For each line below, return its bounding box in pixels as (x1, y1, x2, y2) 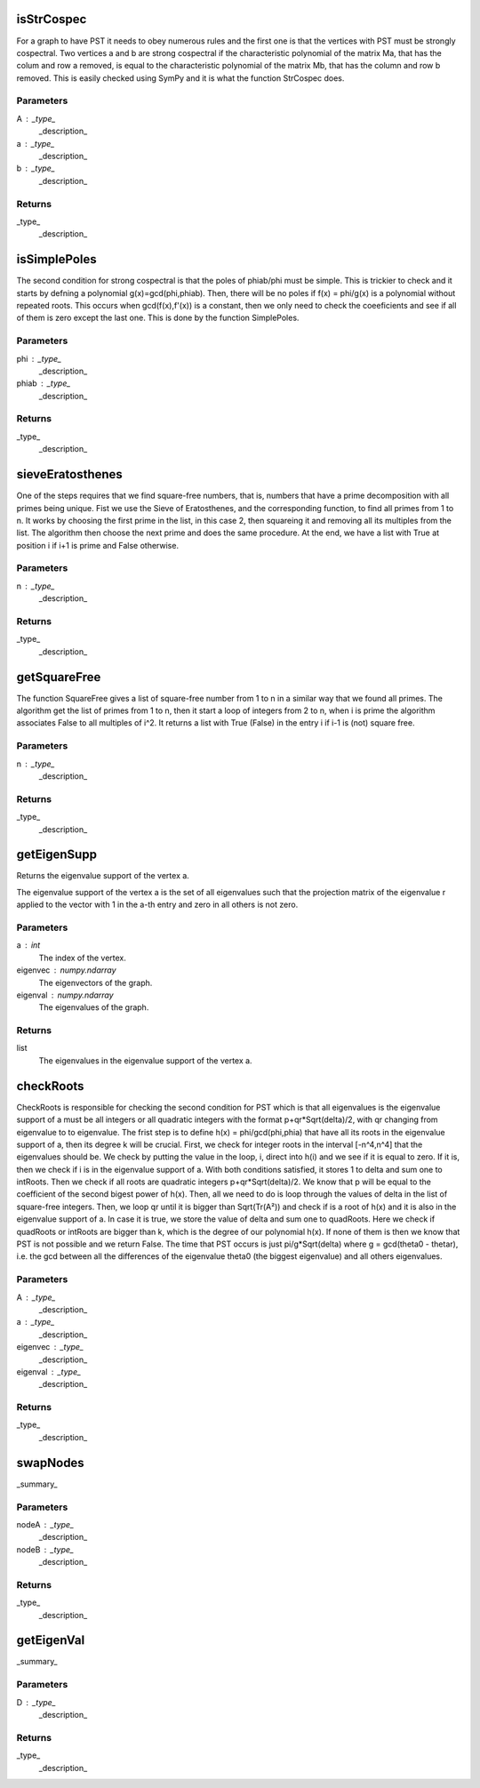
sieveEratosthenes (16, 467, 124, 482)
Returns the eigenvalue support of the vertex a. (16, 870, 190, 881)
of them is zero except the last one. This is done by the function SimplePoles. (16, 312, 300, 324)
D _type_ (16, 1696, 57, 1707)
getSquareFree (16, 669, 101, 685)
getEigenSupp (16, 847, 98, 862)
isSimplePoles (16, 252, 97, 267)
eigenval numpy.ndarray (16, 990, 115, 1000)
